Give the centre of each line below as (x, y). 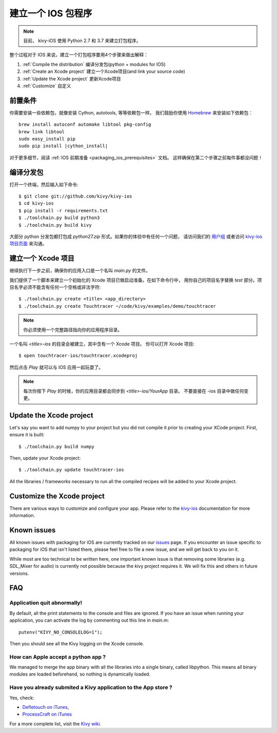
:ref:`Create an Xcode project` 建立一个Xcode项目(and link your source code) (104, 71)
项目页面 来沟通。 (28, 244)
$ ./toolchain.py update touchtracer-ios (71, 470)
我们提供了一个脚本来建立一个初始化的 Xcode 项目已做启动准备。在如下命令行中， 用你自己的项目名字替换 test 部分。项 (136, 280)
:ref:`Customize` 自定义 (47, 86)
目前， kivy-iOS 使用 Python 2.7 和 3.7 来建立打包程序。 (82, 41)
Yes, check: (22, 698)
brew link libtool (42, 132)
